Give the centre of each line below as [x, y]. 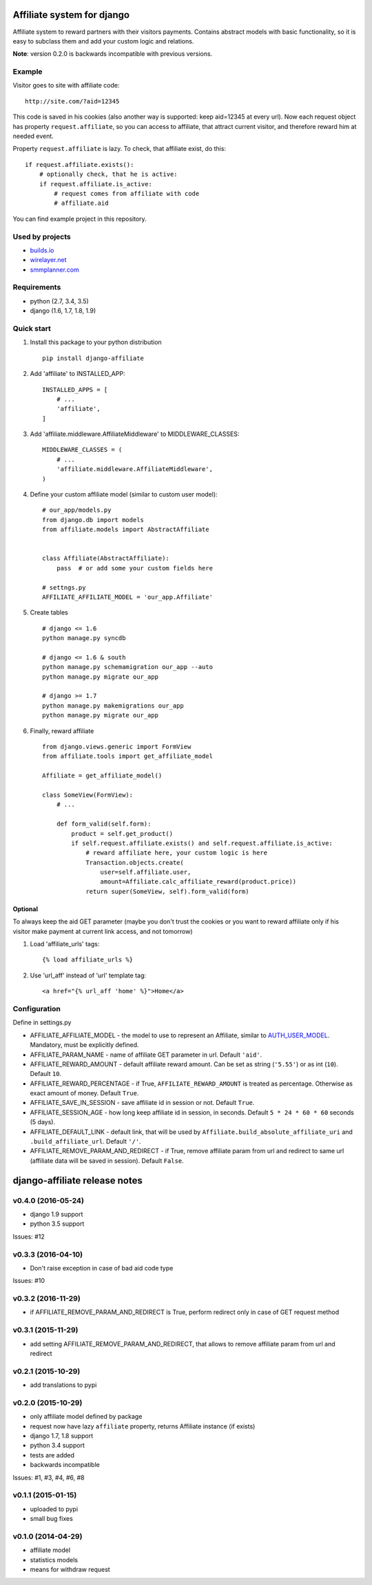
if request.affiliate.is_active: [96, 184]
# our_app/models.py [77, 510]
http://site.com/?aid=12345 [72, 101]
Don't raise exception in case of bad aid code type [102, 1268]
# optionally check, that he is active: [108, 175]
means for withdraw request [70, 1570]
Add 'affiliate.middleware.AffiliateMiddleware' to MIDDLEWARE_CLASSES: [135, 434]
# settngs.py [64, 587]
